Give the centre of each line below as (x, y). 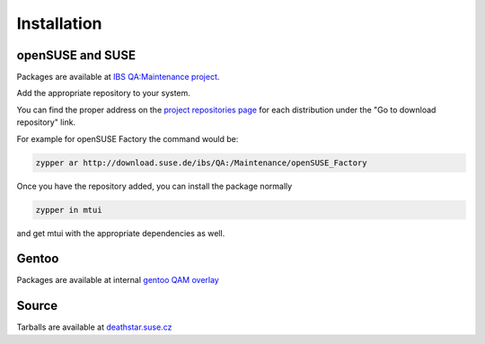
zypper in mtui (69, 210)
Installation (59, 23)
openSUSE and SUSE (76, 55)
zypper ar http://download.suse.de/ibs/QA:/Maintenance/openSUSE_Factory (201, 163)
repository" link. (46, 122)
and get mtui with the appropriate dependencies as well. (121, 233)
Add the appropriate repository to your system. (103, 93)
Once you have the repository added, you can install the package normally (154, 186)
